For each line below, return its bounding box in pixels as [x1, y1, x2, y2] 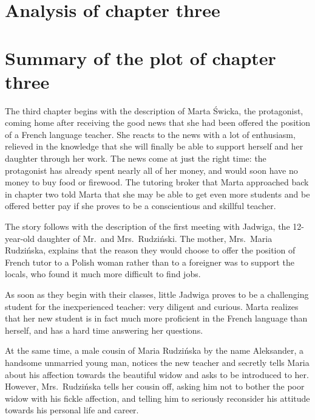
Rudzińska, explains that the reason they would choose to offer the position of [5, 244, 296, 256]
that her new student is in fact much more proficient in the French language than [5, 312, 308, 325]
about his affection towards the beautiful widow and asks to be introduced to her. [5, 368, 309, 380]
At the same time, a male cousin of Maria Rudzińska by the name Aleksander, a [5, 344, 304, 357]
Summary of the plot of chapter [5, 45, 276, 70]
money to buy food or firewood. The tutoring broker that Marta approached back [5, 176, 309, 188]
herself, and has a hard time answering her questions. [5, 323, 203, 336]
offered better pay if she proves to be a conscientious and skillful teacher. [5, 199, 276, 212]
